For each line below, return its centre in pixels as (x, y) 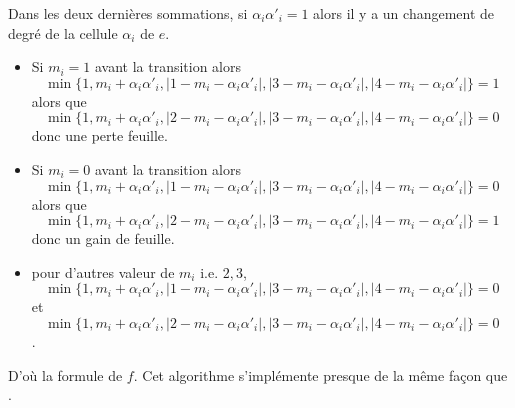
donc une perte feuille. (99, 135)
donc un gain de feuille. (103, 238)
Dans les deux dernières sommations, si (128, 13)
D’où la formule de (65, 374)
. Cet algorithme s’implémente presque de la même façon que (320, 374)
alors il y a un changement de (404, 13)
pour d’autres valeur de (103, 271)
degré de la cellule (63, 32)
